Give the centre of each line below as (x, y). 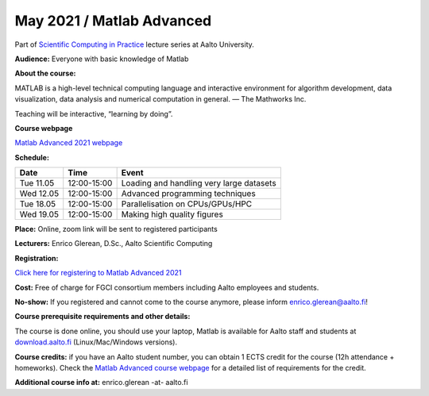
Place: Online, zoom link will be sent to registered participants (116, 229)
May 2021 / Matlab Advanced (113, 21)
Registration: (37, 258)
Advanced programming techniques (188, 194)
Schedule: (32, 157)
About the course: (45, 73)
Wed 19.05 (39, 214)
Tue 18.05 (38, 204)
